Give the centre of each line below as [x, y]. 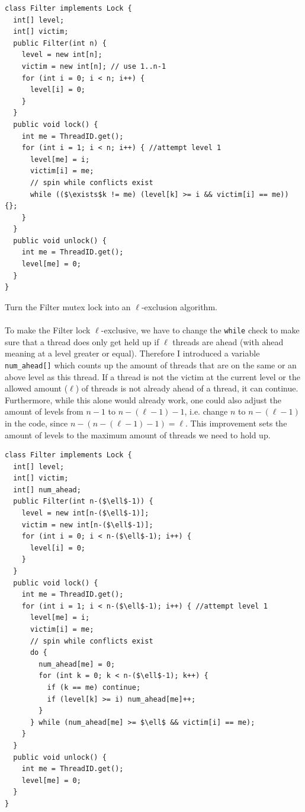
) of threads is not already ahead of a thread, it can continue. [187, 388]
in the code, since [36, 423]
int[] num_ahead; [47, 490]
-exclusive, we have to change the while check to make [200, 330]
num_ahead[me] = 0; [77, 664]
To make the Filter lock [48, 330]
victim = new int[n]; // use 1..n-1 [94, 66]
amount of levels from [44, 411]
